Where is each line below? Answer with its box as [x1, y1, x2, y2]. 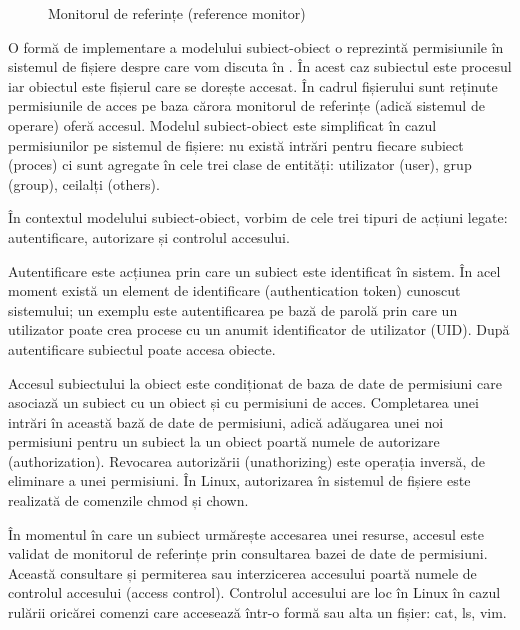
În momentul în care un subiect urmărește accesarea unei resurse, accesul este [8, 523, 484, 544]
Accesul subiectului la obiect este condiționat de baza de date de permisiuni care [8, 372, 502, 393]
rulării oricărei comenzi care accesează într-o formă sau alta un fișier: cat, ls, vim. [8, 602, 507, 623]
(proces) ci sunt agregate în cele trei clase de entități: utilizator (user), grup [8, 154, 472, 175]
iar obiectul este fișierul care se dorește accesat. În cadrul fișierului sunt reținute [8, 75, 498, 96]
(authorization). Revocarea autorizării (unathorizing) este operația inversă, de [8, 450, 486, 471]
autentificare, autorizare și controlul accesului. [8, 226, 290, 247]
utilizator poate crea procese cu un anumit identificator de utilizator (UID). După [8, 319, 510, 340]
